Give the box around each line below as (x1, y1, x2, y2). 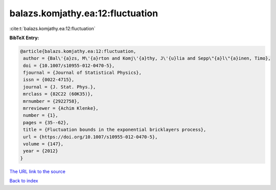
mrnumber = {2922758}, (23, 98, 80, 104)
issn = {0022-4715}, (23, 77, 75, 83)
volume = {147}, (23, 141, 64, 147)
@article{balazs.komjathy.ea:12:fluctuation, (20, 48, 136, 54)
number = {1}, (23, 113, 58, 118)
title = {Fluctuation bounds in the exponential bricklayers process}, (23, 127, 206, 132)
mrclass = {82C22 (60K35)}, (23, 91, 94, 97)
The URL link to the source (9, 168, 66, 174)
